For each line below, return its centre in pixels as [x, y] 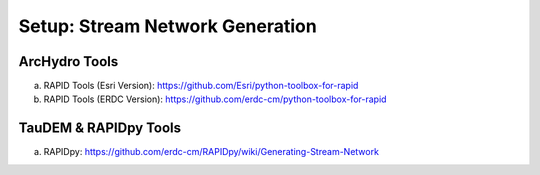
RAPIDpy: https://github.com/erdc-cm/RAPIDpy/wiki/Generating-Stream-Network [211, 152]
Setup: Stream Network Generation [167, 26]
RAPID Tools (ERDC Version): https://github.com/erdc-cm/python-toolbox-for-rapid [215, 99]
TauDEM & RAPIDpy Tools [100, 128]
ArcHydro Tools [68, 61]
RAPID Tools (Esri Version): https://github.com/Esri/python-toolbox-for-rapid [201, 86]
